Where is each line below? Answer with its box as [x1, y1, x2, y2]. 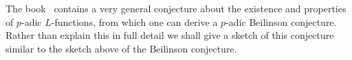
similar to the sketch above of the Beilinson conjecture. [5, 41, 237, 55]
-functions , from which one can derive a [51, 14, 218, 29]
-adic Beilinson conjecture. [225, 14, 337, 29]
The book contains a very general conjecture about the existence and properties [5, 1, 346, 15]
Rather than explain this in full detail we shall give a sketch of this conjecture [5, 28, 334, 42]
